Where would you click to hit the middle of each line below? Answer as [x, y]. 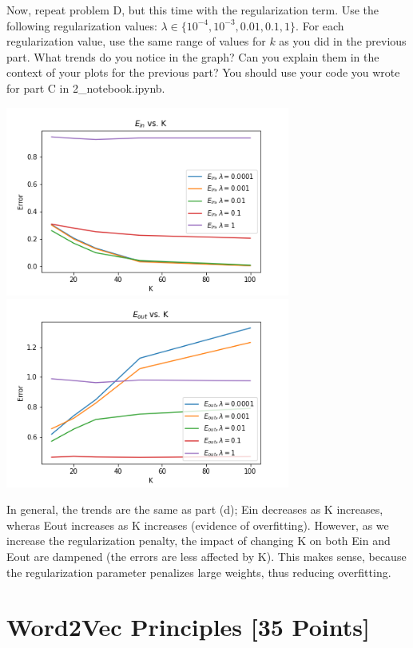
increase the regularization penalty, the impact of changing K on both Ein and [199, 541]
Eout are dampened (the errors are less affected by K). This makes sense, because [206, 556]
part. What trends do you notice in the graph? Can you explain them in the [193, 56]
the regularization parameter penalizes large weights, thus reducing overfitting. [199, 572]
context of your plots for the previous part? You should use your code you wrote [203, 72]
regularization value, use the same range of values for [136, 41]
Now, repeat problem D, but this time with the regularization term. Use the [193, 10]
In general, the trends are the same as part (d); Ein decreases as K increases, [195, 509]
